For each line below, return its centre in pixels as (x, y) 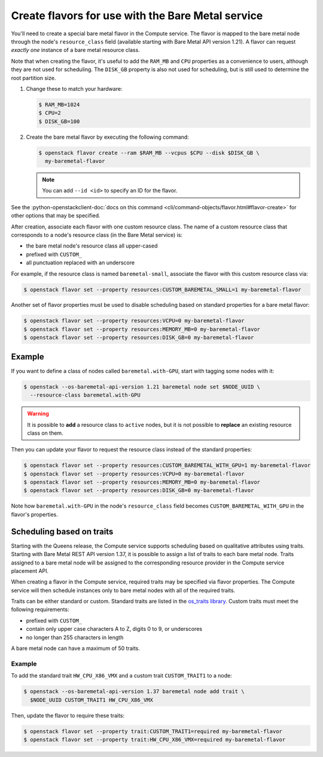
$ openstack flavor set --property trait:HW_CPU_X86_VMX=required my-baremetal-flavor (155, 739)
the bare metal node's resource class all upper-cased (92, 246)
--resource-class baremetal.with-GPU (85, 395)
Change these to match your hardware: (74, 88)
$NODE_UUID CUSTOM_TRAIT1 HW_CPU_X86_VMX (92, 700)
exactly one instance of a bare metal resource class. (75, 50)
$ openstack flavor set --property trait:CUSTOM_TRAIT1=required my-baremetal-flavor (153, 731)
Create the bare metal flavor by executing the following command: (108, 137)
